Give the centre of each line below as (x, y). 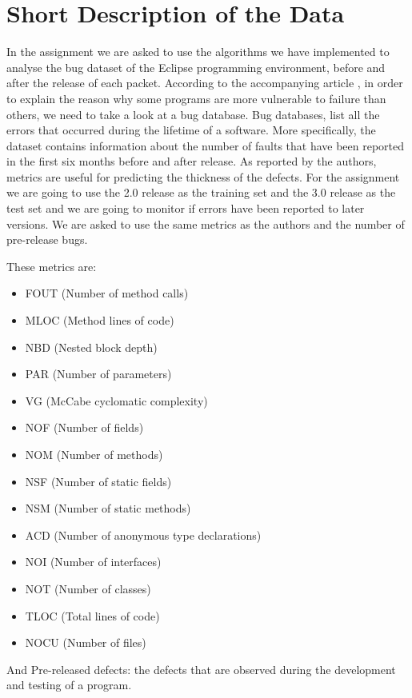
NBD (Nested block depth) (91, 347)
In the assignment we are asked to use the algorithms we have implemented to (198, 52)
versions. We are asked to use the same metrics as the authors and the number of (206, 223)
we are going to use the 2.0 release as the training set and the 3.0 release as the (201, 192)
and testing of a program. (69, 685)
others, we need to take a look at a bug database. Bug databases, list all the (193, 114)
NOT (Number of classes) (88, 588)
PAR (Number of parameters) (98, 374)
